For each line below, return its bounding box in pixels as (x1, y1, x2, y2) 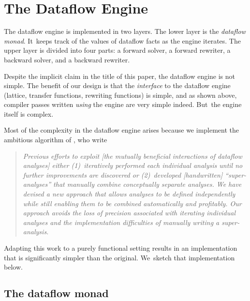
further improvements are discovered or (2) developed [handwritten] (23, 169, 223, 180)
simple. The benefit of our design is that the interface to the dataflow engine (4, 80, 231, 90)
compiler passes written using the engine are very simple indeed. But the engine (4, 99, 242, 109)
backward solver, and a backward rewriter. (4, 54, 130, 64)
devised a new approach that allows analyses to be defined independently (23, 189, 235, 199)
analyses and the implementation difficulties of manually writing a (23, 217, 220, 227)
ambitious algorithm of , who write (4, 135, 107, 145)
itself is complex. (4, 108, 54, 119)
